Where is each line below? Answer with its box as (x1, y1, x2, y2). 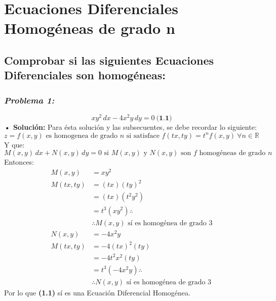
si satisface (126, 132, 160, 139)
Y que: (4, 139, 25, 149)
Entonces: (4, 157, 34, 167)
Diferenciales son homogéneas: (4, 67, 166, 83)
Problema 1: (4, 93, 55, 106)
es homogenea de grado (46, 132, 118, 139)
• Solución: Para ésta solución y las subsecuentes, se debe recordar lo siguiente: (4, 122, 257, 132)
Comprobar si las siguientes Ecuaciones (4, 52, 214, 68)
